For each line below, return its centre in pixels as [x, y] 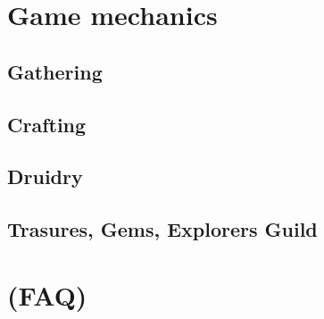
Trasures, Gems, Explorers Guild [162, 229]
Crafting [47, 124]
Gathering [55, 71]
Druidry [45, 176]
